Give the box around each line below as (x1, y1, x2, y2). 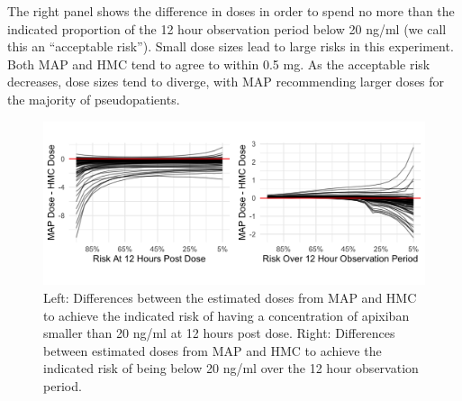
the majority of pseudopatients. (7, 89, 180, 108)
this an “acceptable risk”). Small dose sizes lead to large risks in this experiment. (7, 37, 454, 56)
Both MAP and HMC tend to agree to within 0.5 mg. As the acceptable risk (7, 54, 430, 73)
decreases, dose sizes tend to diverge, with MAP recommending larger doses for (7, 72, 445, 91)
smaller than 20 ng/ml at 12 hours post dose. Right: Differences (43, 324, 395, 342)
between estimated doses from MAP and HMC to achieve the (43, 341, 382, 360)
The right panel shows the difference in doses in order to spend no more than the (7, 2, 455, 20)
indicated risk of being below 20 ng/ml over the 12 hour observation (43, 359, 419, 378)
